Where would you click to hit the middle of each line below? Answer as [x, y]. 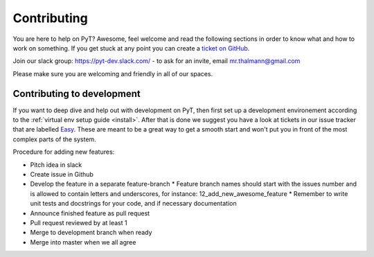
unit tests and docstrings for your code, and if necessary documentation [133, 204]
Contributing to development [77, 94]
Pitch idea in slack [56, 165]
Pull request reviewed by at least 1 [79, 222]
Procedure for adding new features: [64, 152]
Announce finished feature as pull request [90, 213]
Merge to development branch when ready [91, 233]
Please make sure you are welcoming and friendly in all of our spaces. [113, 73]
